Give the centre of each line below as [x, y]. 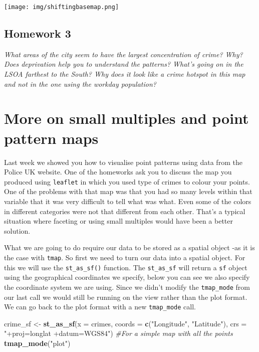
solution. [17, 230]
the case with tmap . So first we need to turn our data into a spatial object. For [125, 257]
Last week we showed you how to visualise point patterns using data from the [123, 162]
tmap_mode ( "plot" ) [37, 343]
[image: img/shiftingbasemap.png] [62, 7]
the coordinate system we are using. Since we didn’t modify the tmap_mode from [127, 287]
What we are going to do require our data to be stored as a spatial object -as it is [129, 247]
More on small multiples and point [126, 118]
